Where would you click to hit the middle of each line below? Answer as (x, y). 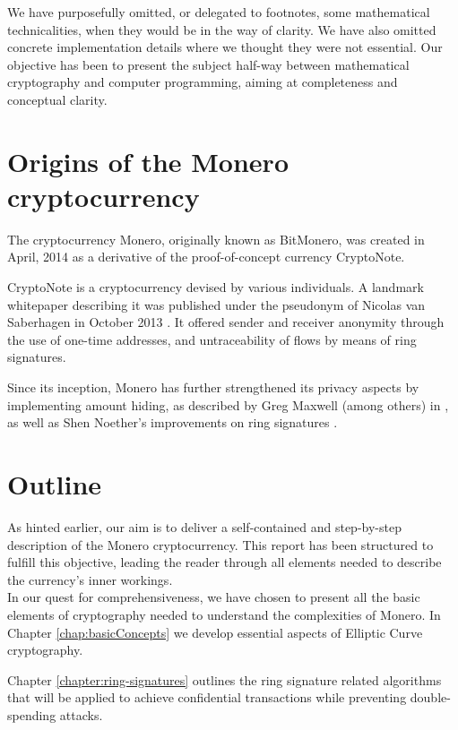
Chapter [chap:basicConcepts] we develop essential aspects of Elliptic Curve (215, 632)
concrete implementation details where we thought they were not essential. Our (225, 47)
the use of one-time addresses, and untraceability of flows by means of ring (212, 339)
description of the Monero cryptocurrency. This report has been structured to (220, 544)
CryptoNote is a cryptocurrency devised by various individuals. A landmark (216, 287)
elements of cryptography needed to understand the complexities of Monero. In (224, 614)
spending (32, 714)
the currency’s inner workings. (90, 579)
